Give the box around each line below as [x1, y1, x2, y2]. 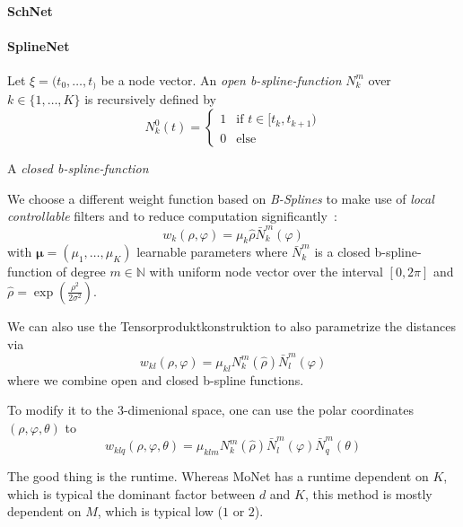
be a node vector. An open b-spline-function [100, 70, 342, 89]
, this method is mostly [304, 484, 432, 503]
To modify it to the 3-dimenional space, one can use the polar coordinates [7, 400, 414, 419]
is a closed [314, 242, 371, 261]
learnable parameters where [136, 242, 288, 261]
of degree [56, 262, 106, 281]
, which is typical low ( [97, 502, 223, 521]
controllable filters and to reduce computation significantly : [7, 206, 337, 225]
